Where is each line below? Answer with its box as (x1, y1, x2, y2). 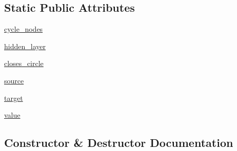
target (4, 92, 23, 103)
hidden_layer (4, 40, 46, 51)
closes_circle (4, 58, 44, 69)
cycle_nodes (4, 24, 43, 34)
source (4, 75, 24, 85)
